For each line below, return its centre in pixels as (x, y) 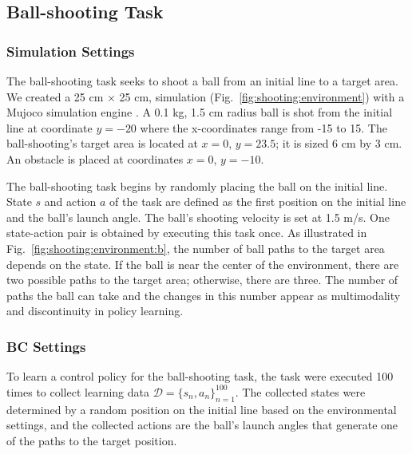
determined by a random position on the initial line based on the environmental (202, 409)
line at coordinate (50, 127)
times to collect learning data (78, 391)
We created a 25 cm (55, 96)
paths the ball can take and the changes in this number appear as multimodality (204, 295)
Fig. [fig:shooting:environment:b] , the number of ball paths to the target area (196, 248)
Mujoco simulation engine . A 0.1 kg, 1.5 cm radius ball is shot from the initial (200, 112)
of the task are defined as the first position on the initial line (258, 201)
